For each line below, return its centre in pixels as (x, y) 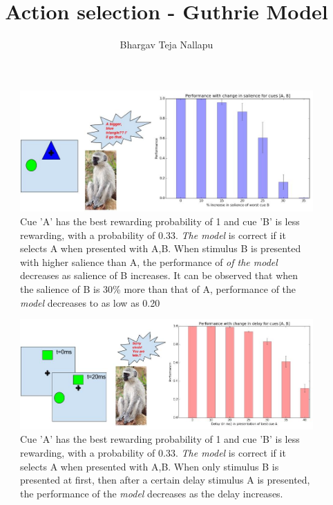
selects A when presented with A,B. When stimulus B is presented (161, 248)
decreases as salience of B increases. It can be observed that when (159, 275)
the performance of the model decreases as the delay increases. (152, 493)
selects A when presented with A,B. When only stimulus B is (150, 466)
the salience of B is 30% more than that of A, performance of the (158, 288)
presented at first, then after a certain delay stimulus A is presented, (165, 480)
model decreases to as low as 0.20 (90, 302)
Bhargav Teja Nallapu (166, 45)
